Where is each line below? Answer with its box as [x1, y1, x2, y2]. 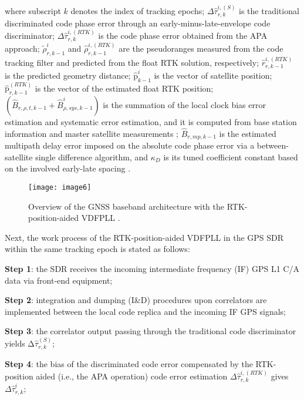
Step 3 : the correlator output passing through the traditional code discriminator [5, 325, 296, 337]
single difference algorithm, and [35, 150, 148, 163]
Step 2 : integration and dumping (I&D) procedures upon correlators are [5, 294, 267, 306]
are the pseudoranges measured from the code [119, 42, 283, 54]
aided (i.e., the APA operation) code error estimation [36, 369, 228, 382]
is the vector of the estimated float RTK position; [35, 82, 214, 94]
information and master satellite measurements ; [5, 127, 178, 139]
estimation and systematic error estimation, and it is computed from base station [5, 115, 297, 127]
